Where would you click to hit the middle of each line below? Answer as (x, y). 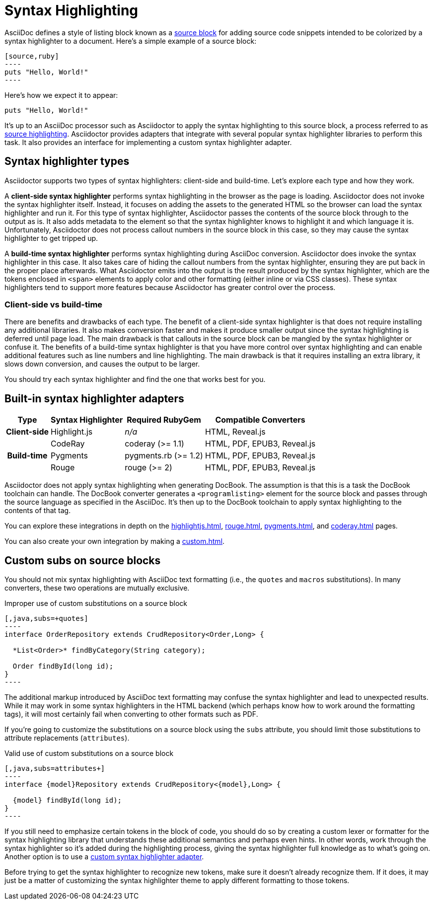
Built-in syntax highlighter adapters (94, 398)
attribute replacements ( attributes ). (67, 738)
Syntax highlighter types (67, 161)
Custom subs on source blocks (83, 560)
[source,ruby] (32, 56)
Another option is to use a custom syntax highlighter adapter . (104, 857)
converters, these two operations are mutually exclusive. (97, 588)
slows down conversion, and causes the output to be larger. (102, 364)
